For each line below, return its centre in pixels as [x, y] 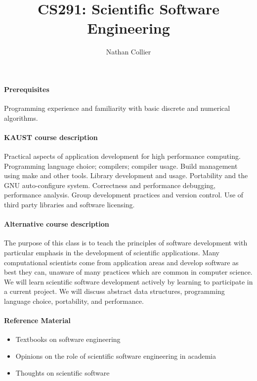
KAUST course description [51, 137]
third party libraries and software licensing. [69, 205]
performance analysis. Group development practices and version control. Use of [124, 195]
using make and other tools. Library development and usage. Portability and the [126, 175]
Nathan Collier [128, 52]
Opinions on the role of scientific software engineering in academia [116, 356]
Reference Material [37, 320]
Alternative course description [57, 224]
